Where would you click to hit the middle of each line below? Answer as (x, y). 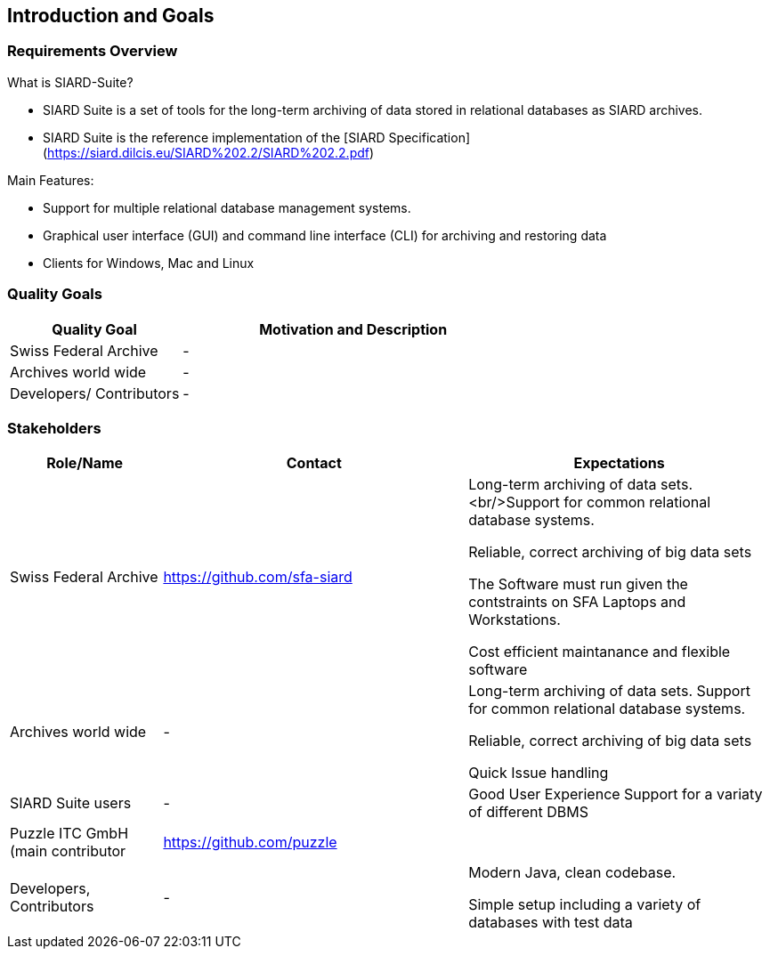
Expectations (619, 463)
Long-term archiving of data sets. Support (609, 691)
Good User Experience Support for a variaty (616, 794)
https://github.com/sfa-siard (258, 577)
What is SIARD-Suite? (70, 82)
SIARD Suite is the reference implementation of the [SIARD (214, 137)
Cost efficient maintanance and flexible (600, 652)
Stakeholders (54, 428)
